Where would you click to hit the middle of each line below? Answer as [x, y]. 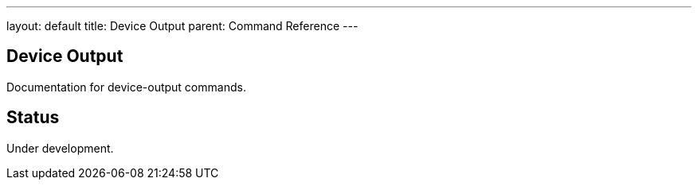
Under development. [60, 148]
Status [33, 118]
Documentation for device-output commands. [126, 87]
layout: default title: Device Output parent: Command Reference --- [182, 26]
